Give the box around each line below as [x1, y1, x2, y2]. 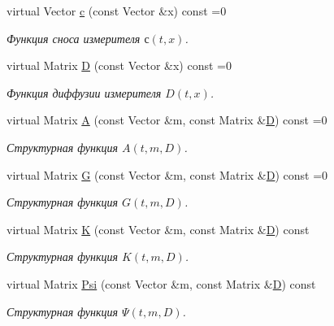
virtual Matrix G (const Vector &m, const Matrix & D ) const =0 [7, 166, 328, 183]
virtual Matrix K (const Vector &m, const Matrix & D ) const [7, 220, 310, 237]
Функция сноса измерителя [7, 29, 141, 46]
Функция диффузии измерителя [7, 84, 162, 101]
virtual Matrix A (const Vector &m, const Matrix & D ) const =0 [7, 111, 327, 128]
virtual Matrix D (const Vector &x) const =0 [7, 57, 232, 74]
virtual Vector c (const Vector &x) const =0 [7, 2, 227, 19]
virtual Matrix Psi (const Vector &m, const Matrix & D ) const [7, 275, 316, 292]
